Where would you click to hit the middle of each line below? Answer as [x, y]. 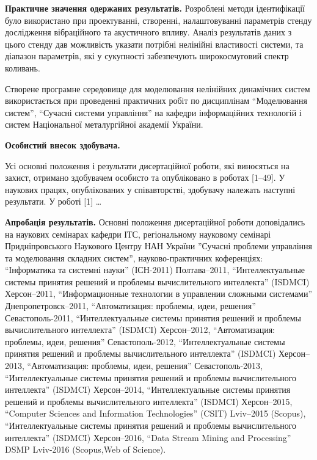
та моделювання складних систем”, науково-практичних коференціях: [134, 257]
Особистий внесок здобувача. [63, 144]
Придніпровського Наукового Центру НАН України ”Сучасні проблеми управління [158, 246]
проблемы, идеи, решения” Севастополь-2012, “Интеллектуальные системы [145, 341]
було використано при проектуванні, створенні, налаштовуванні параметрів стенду [158, 20]
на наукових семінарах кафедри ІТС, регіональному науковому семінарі [138, 234]
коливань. [23, 68]
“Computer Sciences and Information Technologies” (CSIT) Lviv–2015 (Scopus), [155, 413]
